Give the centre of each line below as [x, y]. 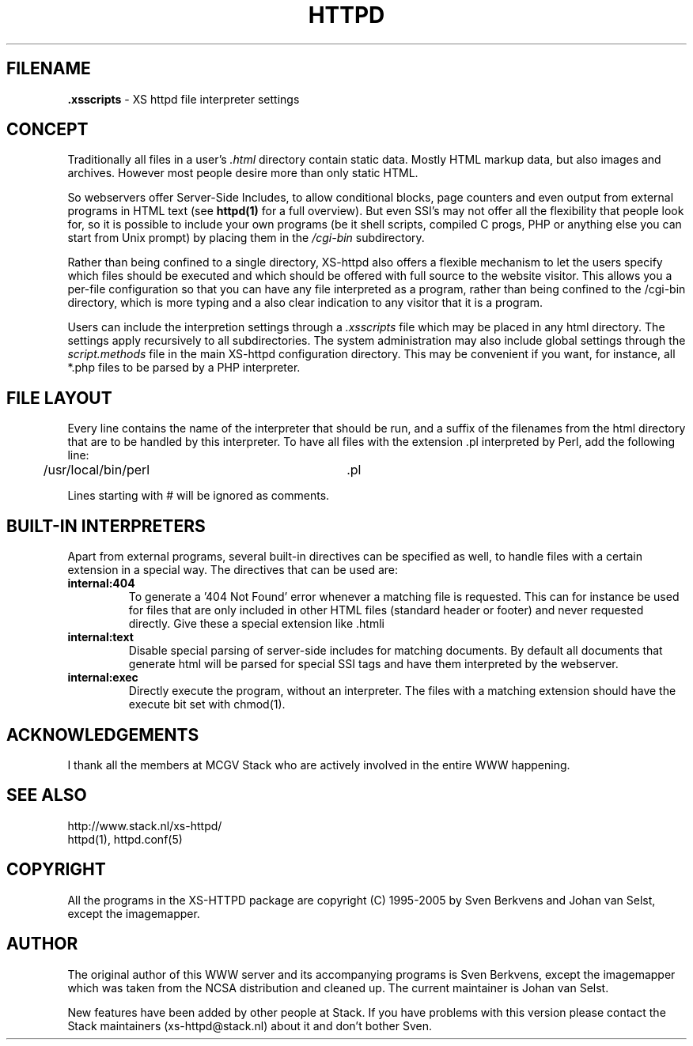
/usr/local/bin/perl [97, 470]
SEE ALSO [47, 795]
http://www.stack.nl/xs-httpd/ [145, 825]
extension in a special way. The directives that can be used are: [233, 570]
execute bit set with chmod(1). [207, 704]
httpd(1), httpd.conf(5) [125, 839]
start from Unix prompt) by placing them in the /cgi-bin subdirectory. [246, 238]
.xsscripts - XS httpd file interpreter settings [184, 99]
